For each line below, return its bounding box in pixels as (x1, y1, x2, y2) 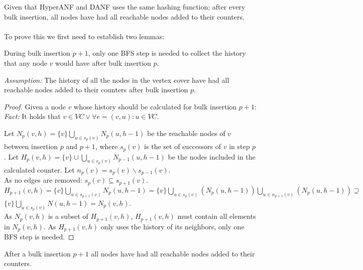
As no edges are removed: (4, 175, 82, 185)
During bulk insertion (4, 48, 70, 58)
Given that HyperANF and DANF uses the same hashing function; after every (4, 2, 246, 12)
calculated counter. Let (4, 164, 75, 175)
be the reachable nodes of (147, 127, 225, 138)
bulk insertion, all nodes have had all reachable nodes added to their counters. (4, 11, 245, 22)
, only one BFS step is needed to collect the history (88, 48, 246, 58)
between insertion (4, 141, 58, 152)
